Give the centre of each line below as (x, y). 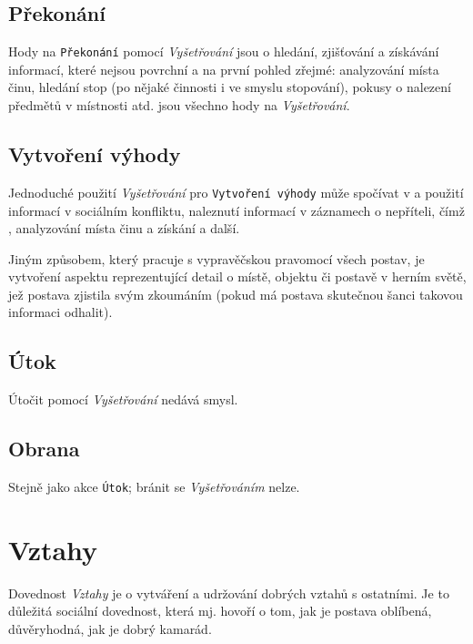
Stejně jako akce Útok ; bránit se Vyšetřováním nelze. (154, 487)
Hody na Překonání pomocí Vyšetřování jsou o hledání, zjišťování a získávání (224, 51)
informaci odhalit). (60, 312)
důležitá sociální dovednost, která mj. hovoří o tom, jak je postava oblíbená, (220, 611)
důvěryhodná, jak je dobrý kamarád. (110, 629)
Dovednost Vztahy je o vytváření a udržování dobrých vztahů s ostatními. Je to (229, 593)
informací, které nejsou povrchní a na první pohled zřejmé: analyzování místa (224, 69)
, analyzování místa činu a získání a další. (124, 228)
